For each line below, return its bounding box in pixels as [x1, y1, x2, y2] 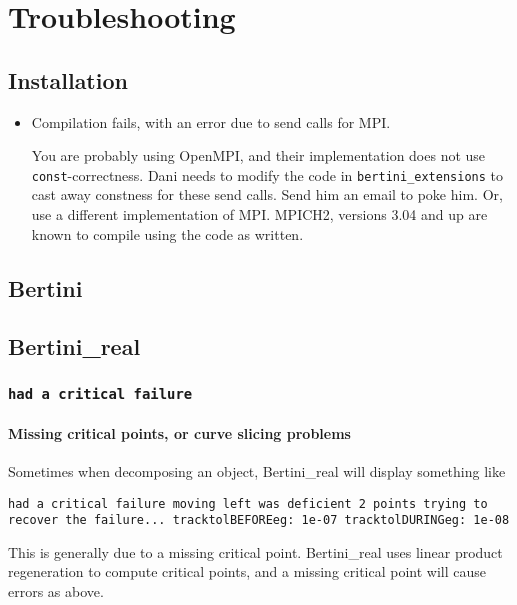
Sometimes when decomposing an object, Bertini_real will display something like [8, 460, 506, 481]
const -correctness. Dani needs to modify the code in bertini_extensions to [31, 164, 503, 185]
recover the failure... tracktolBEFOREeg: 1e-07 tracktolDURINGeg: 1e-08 [8, 513, 510, 528]
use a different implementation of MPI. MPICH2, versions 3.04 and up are [31, 204, 488, 225]
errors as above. [8, 581, 104, 602]
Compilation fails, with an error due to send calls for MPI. [31, 111, 391, 132]
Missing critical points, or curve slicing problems [8, 422, 351, 443]
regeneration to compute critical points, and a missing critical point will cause [8, 561, 487, 582]
